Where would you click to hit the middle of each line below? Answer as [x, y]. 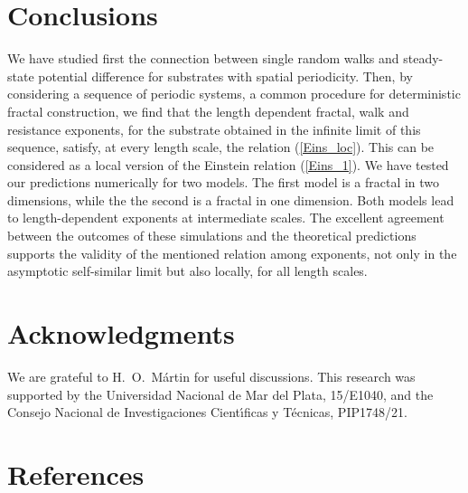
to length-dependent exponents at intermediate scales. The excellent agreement [226, 218]
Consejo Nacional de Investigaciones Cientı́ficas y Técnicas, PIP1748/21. [207, 412]
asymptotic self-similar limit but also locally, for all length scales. [187, 271]
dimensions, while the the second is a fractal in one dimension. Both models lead [231, 199]
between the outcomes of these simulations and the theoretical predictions [212, 236]
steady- [423, 58]
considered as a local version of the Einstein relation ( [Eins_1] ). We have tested [228, 164]
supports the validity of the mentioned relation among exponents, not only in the [232, 253]
